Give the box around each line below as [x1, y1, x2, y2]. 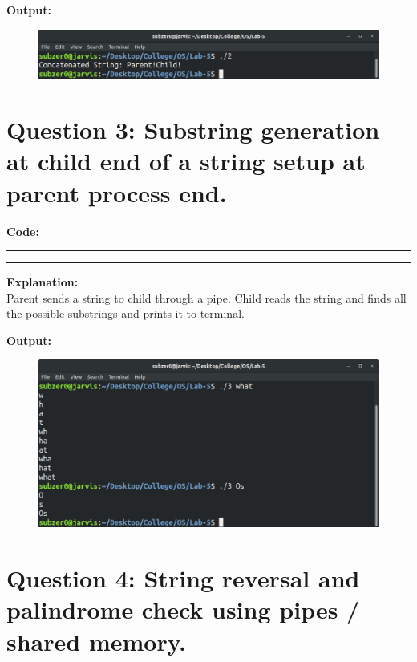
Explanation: [6, 274, 79, 290]
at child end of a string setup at [6, 144, 366, 177]
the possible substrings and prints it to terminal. [6, 305, 245, 322]
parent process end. [6, 176, 227, 209]
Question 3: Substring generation [6, 113, 380, 146]
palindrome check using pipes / [6, 593, 360, 626]
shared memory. [6, 624, 186, 657]
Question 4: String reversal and [6, 562, 360, 595]
